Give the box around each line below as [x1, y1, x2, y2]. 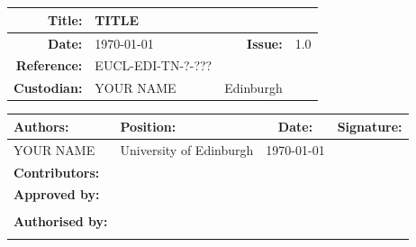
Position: [120, 116, 176, 135]
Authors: [14, 116, 69, 135]
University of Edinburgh [120, 140, 254, 159]
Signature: [337, 116, 402, 135]
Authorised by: [14, 212, 108, 231]
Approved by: [14, 185, 100, 204]
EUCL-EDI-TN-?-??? [95, 56, 213, 75]
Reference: [15, 56, 83, 75]
